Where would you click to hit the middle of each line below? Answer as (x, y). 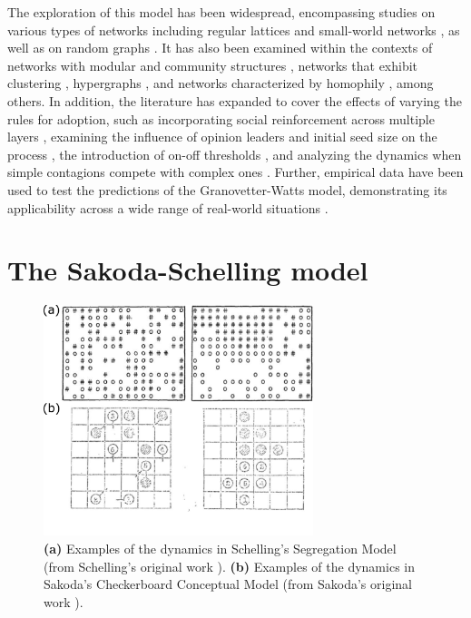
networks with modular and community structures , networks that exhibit (213, 65)
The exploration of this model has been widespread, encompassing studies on (221, 12)
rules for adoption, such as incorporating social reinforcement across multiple (221, 118)
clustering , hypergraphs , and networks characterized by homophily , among (221, 83)
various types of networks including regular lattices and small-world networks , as (234, 29)
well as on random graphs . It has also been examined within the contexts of (220, 48)
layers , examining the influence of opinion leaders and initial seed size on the (222, 137)
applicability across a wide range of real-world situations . (168, 207)
